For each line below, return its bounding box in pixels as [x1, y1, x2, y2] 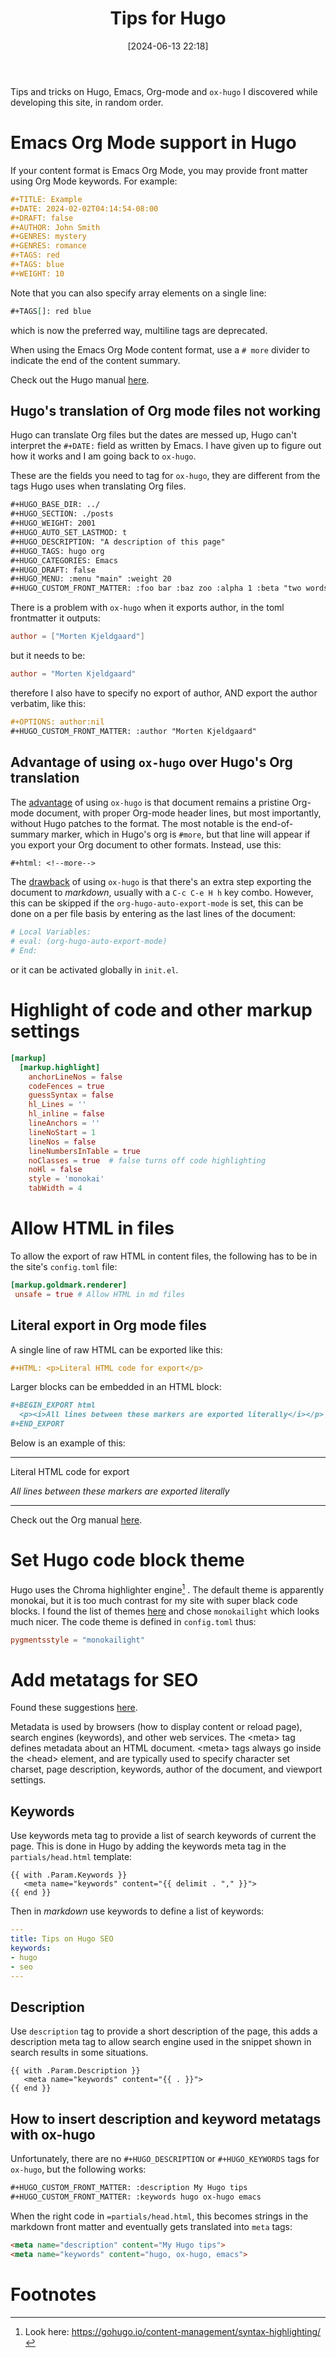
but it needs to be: [10, 650, 86, 662]
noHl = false [28, 1165, 83, 1175]
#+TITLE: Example [10, 194, 83, 204]
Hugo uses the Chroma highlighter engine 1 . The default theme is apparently [10, 1582, 325, 1596]
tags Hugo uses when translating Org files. [10, 480, 187, 492]
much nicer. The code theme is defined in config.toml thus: [10, 1615, 257, 1627]
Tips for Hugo [109, 7, 227, 30]
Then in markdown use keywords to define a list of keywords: [10, 1905, 265, 1917]
